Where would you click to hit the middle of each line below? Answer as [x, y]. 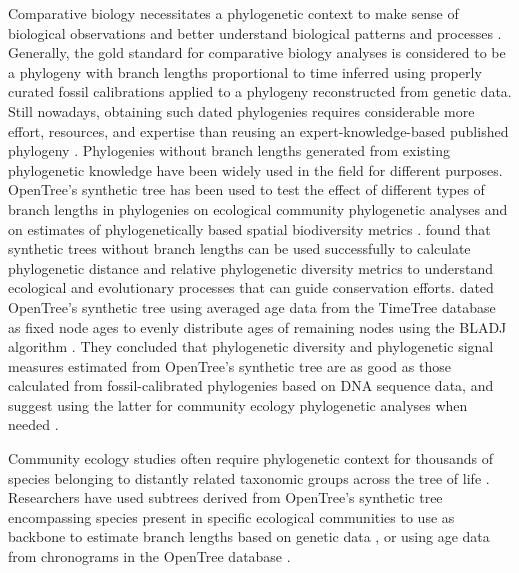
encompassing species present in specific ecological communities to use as [231, 516]
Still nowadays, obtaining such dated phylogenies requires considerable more [241, 110]
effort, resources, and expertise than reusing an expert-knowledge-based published [258, 130]
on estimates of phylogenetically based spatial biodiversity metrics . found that [249, 228]
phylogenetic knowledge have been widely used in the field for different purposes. [255, 169]
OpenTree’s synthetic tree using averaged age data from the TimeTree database [252, 306]
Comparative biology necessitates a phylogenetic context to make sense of [233, 13]
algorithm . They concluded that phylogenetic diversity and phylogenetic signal [251, 346]
